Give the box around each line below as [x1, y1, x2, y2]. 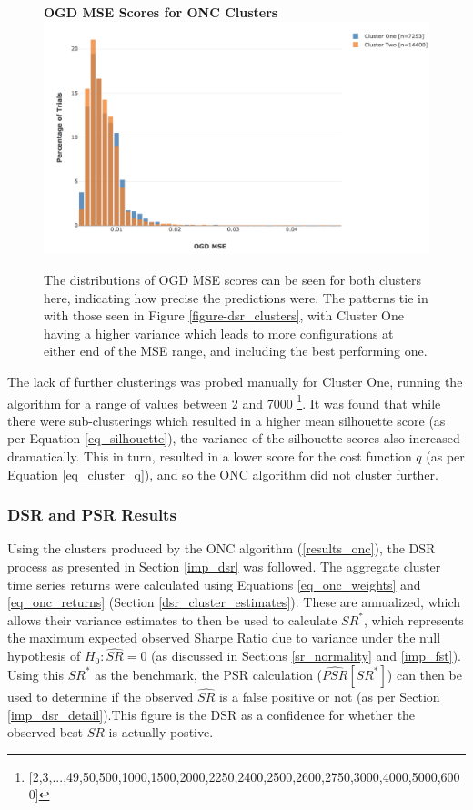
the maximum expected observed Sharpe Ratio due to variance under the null [7, 628, 441, 647]
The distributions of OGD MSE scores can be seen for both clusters [44, 270, 421, 289]
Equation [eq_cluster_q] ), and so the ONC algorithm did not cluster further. [7, 464, 438, 483]
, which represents [363, 610, 464, 629]
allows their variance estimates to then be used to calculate [7, 610, 337, 629]
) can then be [387, 664, 462, 683]
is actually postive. [108, 723, 214, 742]
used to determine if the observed [7, 687, 194, 706]
